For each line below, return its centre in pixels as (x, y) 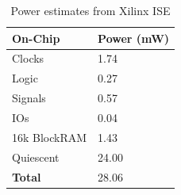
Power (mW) (134, 38)
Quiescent (36, 157)
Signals (29, 98)
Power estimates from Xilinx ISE (90, 10)
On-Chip (36, 38)
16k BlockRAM (50, 137)
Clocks (28, 58)
